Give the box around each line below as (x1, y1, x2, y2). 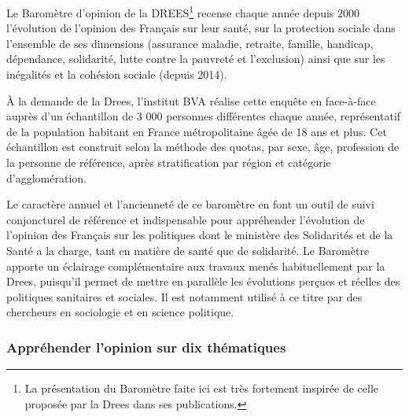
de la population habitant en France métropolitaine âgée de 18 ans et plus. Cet (6, 123, 387, 139)
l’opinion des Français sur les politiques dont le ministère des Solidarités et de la (6, 227, 393, 243)
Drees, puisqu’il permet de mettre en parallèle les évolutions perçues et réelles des (6, 273, 400, 290)
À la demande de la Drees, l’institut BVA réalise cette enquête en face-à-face (6, 92, 376, 109)
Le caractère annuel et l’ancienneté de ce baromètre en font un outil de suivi (6, 196, 374, 212)
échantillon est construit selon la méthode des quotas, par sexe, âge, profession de (6, 138, 400, 155)
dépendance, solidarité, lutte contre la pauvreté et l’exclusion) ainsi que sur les (6, 50, 385, 67)
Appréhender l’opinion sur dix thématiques (6, 337, 286, 356)
